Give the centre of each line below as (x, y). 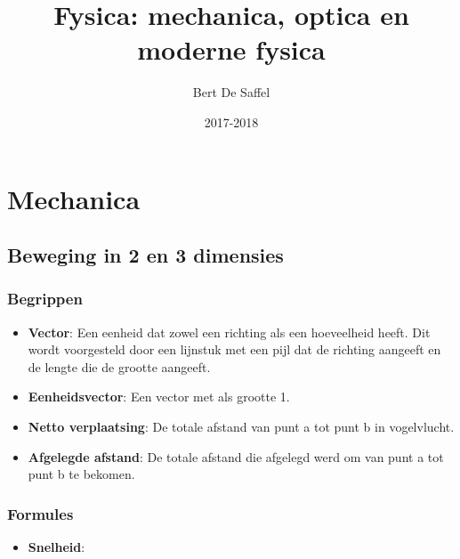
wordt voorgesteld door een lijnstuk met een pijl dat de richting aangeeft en (234, 349)
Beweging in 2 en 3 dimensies (145, 255)
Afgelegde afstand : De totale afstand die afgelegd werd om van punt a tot (236, 456)
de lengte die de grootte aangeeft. (119, 366)
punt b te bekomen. (81, 474)
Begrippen (45, 299)
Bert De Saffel (231, 92)
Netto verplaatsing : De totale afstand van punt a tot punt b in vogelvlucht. (241, 427)
